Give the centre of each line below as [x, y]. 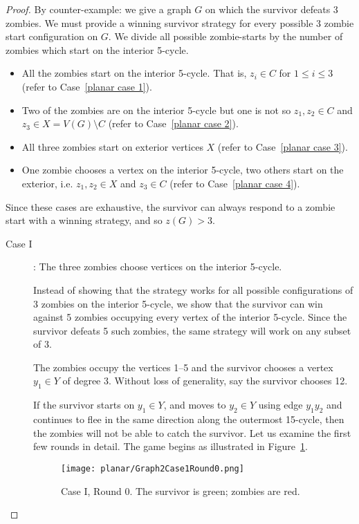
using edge [280, 405]
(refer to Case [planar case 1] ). [87, 86]
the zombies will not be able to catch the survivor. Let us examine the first [192, 432]
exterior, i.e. [47, 183]
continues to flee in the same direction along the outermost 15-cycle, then [189, 419]
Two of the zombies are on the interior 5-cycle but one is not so [156, 110]
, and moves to [195, 405]
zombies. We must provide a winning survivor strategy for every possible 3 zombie [180, 22]
